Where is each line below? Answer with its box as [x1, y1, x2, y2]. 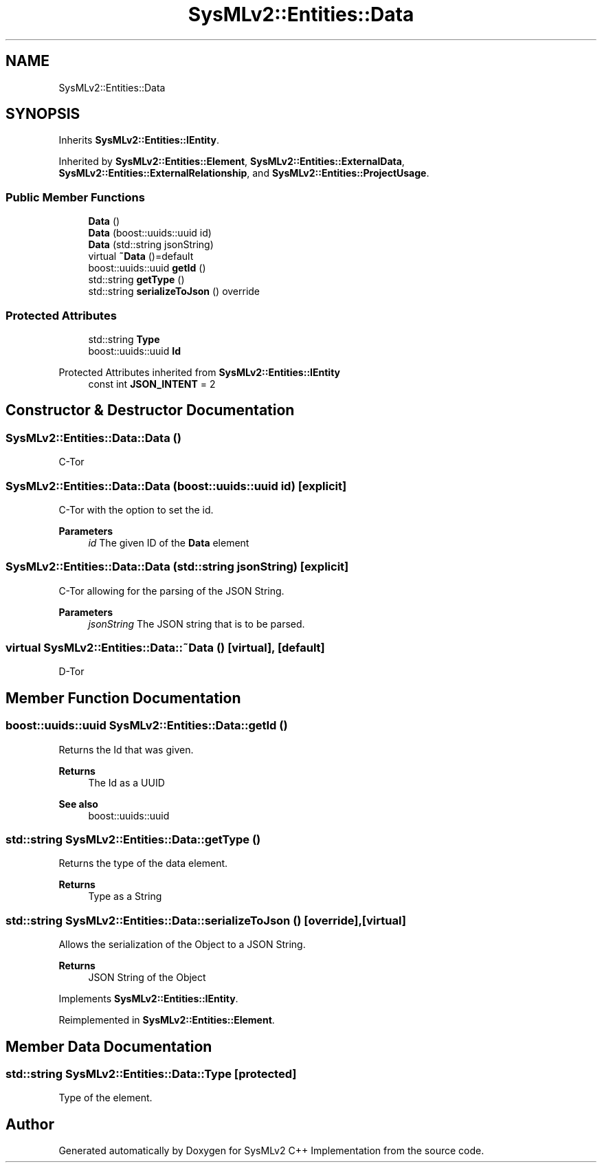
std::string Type [88, 333, 160, 345]
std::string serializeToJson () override [88, 285, 260, 298]
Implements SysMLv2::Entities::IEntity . [58, 993, 238, 1005]
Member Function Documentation [5, 689, 241, 707]
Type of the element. [58, 1092, 153, 1104]
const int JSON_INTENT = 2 [88, 377, 216, 390]
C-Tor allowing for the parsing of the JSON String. [58, 584, 285, 597]
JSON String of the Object [88, 971, 206, 984]
